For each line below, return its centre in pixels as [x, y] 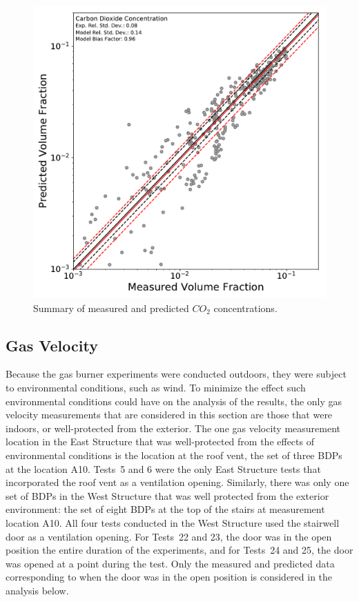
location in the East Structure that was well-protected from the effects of [160, 441]
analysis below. [37, 590]
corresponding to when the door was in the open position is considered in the [169, 577]
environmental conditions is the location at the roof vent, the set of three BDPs [174, 455]
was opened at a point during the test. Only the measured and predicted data [170, 563]
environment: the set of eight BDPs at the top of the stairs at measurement [165, 509]
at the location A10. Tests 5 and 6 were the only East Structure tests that [163, 468]
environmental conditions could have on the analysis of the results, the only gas [174, 401]
